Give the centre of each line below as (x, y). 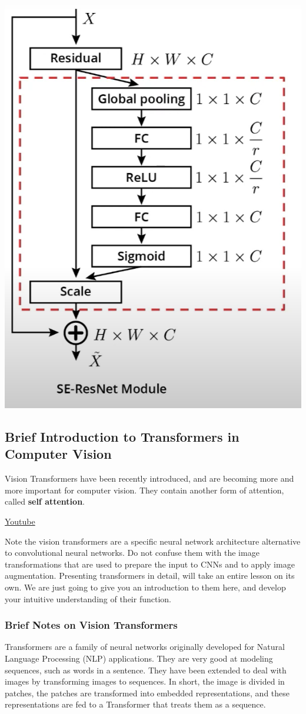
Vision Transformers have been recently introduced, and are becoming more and (149, 478)
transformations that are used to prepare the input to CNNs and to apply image (150, 564)
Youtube (20, 521)
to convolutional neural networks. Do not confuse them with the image (132, 553)
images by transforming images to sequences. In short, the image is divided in (145, 681)
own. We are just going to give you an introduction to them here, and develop (145, 587)
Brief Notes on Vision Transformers (91, 625)
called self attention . (45, 501)
